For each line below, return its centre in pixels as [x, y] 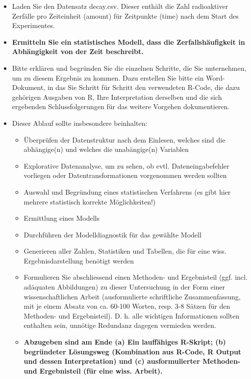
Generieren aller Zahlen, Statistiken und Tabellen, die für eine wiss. [125, 251]
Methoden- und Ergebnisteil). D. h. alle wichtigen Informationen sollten [132, 315]
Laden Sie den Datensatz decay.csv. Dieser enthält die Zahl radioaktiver [120, 6]
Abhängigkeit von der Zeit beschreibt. [78, 51]
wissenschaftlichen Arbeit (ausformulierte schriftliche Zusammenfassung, [132, 296]
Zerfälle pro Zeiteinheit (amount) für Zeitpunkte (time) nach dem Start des [125, 15]
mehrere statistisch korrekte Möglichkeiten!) [90, 201]
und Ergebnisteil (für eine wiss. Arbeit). [93, 370]
